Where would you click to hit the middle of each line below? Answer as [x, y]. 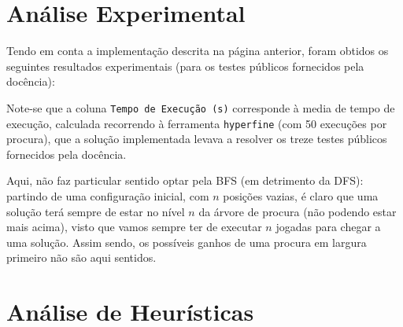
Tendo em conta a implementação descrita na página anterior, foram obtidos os [198, 51]
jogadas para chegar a [328, 227]
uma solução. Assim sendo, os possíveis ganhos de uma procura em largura [187, 242]
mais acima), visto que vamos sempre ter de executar [134, 227]
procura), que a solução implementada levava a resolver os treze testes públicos [197, 139]
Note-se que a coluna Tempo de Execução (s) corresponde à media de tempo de [201, 107]
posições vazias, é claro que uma [301, 196]
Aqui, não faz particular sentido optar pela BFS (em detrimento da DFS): [185, 180]
